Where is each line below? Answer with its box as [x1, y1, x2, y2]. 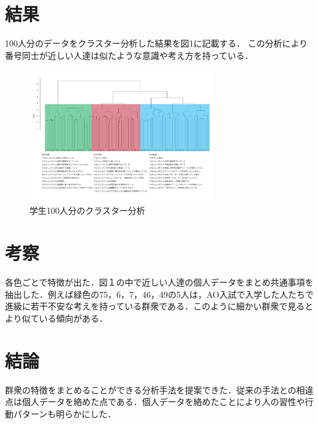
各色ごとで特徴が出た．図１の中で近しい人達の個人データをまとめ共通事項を [5, 276, 314, 289]
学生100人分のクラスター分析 [29, 204, 145, 217]
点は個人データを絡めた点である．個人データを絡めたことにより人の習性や [5, 395, 305, 408]
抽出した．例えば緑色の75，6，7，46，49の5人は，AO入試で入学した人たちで [5, 287, 314, 300]
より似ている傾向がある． [5, 311, 108, 324]
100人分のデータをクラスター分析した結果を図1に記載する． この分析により [5, 37, 308, 50]
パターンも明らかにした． [13, 407, 116, 420]
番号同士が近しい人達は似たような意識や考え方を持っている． [5, 48, 254, 61]
